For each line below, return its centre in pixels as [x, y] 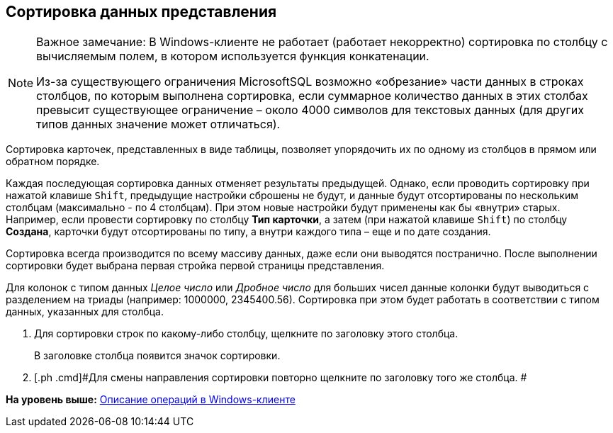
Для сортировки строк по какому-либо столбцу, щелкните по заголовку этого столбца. [246, 334]
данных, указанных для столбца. [85, 312]
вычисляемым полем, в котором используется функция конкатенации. [233, 56]
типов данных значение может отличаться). [158, 124]
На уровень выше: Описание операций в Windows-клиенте [151, 400]
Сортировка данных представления [141, 12]
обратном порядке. [53, 162]
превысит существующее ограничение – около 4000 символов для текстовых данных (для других [310, 110]
